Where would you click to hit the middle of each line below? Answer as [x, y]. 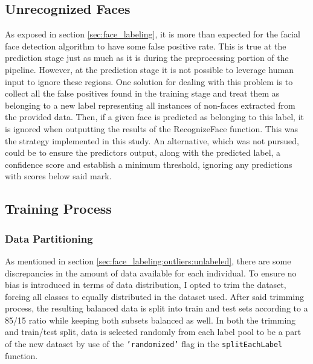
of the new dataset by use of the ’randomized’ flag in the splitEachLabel [144, 344]
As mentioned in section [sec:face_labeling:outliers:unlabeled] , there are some [148, 260]
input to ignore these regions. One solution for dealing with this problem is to [149, 81]
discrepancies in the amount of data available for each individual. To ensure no [151, 273]
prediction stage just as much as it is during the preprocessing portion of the [147, 58]
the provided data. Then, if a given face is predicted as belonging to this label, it [154, 117]
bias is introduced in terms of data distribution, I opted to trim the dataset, [146, 285]
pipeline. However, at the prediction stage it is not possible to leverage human [149, 69]
